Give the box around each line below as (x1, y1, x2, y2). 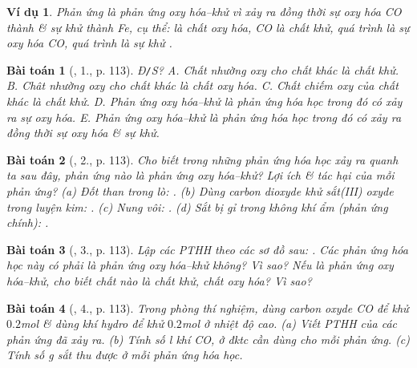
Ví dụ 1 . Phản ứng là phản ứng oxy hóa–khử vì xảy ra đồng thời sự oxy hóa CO (6, 3, 402, 19)
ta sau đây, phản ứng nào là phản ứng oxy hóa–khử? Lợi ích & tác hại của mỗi (6, 167, 395, 184)
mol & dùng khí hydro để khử (20, 315, 164, 332)
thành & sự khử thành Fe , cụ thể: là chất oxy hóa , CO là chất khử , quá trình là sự (6, 18, 410, 35)
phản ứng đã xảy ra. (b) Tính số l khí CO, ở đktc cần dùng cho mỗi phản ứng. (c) (6, 330, 411, 347)
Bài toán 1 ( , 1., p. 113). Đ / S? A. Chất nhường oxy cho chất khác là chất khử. (6, 61, 399, 78)
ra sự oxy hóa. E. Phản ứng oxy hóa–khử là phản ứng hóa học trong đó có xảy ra (6, 108, 402, 125)
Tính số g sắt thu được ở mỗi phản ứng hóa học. (6, 346, 243, 363)
